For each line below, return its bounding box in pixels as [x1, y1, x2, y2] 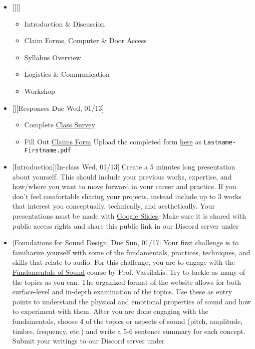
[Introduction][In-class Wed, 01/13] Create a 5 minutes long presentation [12, 161, 235, 172]
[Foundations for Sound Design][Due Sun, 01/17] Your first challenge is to [12, 237, 239, 248]
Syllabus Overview [24, 52, 81, 62]
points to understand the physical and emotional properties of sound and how [12, 296, 251, 306]
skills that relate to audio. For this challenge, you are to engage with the [12, 257, 235, 267]
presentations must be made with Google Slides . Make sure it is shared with [12, 211, 246, 221]
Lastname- [203, 138, 236, 146]
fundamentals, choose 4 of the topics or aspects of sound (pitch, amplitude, [12, 315, 243, 326]
